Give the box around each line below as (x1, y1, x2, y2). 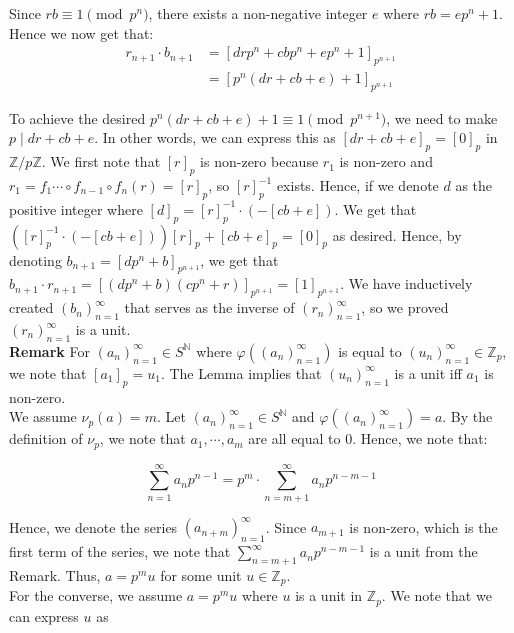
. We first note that (41, 151, 161, 172)
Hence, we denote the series (9, 516, 178, 537)
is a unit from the (369, 541, 478, 562)
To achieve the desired (9, 107, 146, 128)
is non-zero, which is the (349, 516, 498, 537)
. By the (442, 406, 493, 427)
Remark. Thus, (9, 564, 101, 585)
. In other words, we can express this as (94, 127, 336, 148)
